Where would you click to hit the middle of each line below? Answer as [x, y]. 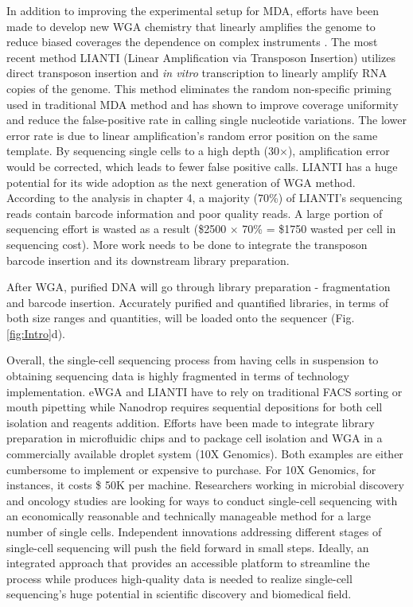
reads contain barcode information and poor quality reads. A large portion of [195, 213]
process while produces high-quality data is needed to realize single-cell [179, 578]
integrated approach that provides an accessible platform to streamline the [188, 563]
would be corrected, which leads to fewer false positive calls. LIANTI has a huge [202, 166]
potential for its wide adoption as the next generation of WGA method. [181, 182]
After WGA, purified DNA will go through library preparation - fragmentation [199, 287]
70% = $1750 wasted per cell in [319, 229]
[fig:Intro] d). [36, 333]
